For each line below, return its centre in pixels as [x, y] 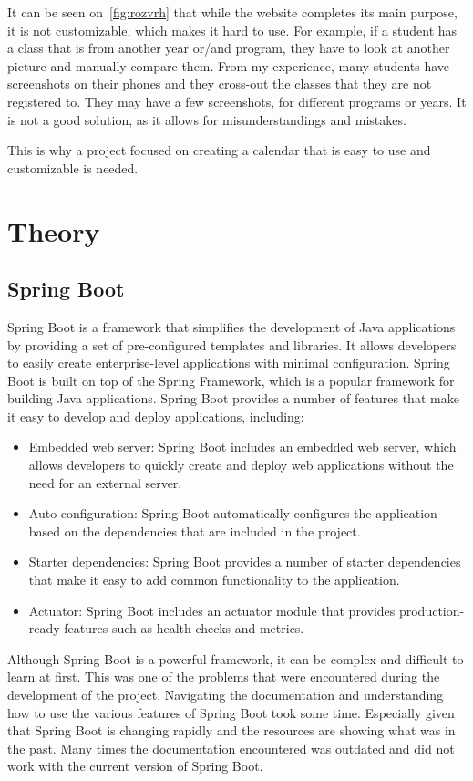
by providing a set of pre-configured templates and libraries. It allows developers [232, 344]
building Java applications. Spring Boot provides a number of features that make [233, 398]
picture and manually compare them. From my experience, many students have [229, 65]
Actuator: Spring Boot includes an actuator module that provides [212, 610]
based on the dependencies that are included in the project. [195, 531]
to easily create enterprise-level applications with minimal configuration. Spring [229, 363]
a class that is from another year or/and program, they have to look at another [229, 48]
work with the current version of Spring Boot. [135, 766]
